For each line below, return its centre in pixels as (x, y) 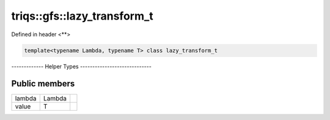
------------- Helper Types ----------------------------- (82, 66)
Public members (43, 84)
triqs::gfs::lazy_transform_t (82, 16)
